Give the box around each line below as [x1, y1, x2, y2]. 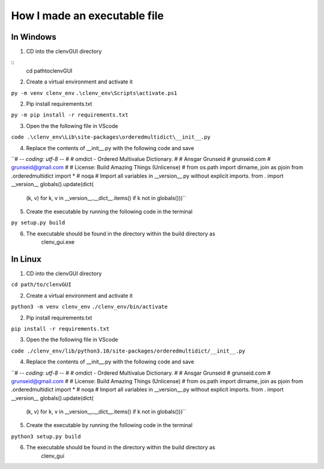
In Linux [11, 254, 41, 264]
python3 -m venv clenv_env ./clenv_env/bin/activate [11, 303, 168, 310]
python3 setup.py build [11, 433, 81, 440]
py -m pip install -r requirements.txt [11, 112, 128, 118]
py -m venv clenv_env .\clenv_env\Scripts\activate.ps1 [11, 89, 178, 96]
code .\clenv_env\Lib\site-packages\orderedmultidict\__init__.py [11, 134, 211, 141]
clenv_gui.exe [41, 238, 75, 246]
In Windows [11, 32, 56, 42]
